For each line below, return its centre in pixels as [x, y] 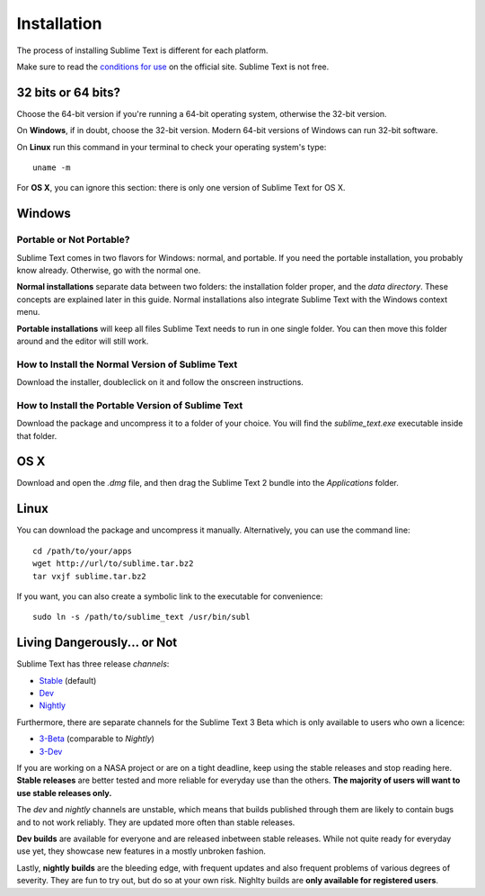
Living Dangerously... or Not [97, 643]
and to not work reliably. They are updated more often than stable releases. [156, 822]
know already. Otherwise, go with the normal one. [109, 270]
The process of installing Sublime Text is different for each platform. [142, 50]
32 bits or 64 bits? [69, 92]
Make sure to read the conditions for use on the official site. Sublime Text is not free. [173, 67]
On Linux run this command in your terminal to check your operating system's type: [172, 147]
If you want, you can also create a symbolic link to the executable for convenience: [170, 596]
